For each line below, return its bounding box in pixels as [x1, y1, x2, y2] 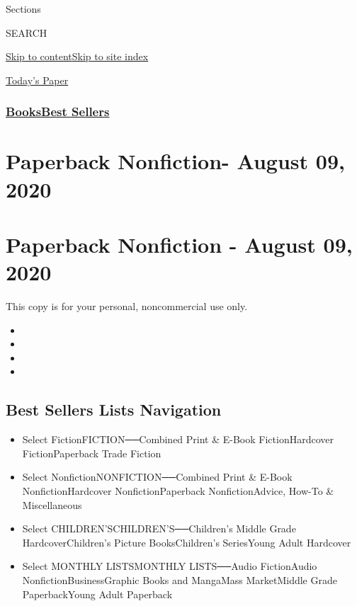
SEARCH [6, 25, 47, 40]
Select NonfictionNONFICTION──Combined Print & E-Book [22, 469, 293, 484]
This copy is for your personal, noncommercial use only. [6, 299, 248, 314]
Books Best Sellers [6, 103, 110, 120]
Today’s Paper [6, 72, 69, 87]
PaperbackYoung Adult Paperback [22, 586, 173, 601]
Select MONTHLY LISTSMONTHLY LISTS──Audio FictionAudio [22, 559, 317, 573]
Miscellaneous [22, 497, 82, 512]
